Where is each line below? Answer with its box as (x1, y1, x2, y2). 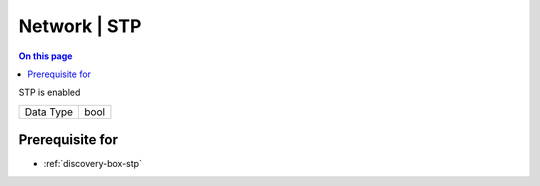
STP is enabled (18, 86, 81, 99)
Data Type (24, 105, 74, 119)
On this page (18, 50, 73, 62)
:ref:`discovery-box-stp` (43, 158, 142, 170)
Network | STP (18, 15, 142, 37)
